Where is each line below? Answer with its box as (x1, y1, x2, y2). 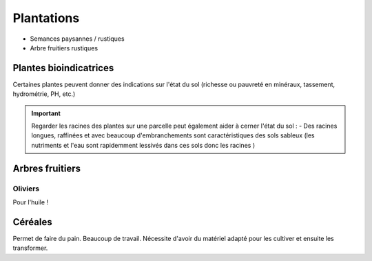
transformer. (12, 244, 48, 252)
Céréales (12, 216, 52, 228)
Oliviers (12, 184, 40, 193)
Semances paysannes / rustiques (30, 35, 125, 43)
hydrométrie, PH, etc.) (12, 90, 76, 98)
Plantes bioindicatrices (12, 62, 114, 74)
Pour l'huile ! (12, 197, 48, 206)
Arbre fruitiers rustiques (30, 43, 99, 52)
